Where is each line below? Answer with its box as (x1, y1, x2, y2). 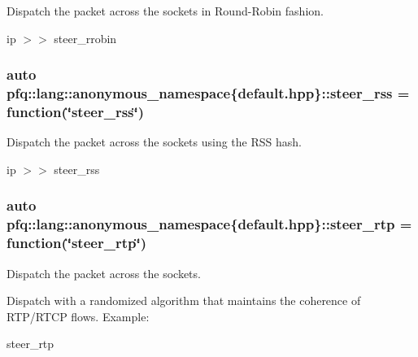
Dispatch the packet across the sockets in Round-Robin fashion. (7, 2, 324, 19)
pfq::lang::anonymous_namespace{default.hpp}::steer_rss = (7, 83, 410, 103)
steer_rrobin (54, 29, 117, 46)
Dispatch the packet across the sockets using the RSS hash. (7, 133, 302, 150)
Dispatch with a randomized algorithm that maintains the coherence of (7, 292, 361, 309)
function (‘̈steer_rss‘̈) (7, 101, 145, 121)
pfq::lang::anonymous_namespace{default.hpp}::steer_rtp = (7, 214, 412, 234)
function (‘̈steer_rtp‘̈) (7, 233, 146, 253)
